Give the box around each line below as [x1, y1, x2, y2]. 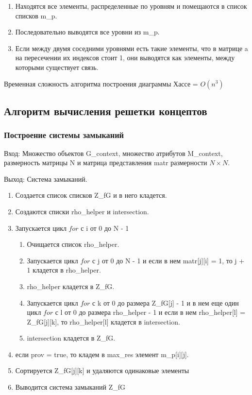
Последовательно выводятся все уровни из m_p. [15, 27, 160, 37]
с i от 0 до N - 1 [81, 223, 129, 233]
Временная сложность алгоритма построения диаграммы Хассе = [4, 78, 198, 88]
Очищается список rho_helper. [27, 239, 119, 249]
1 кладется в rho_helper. [27, 265, 101, 275]
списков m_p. [15, 10, 57, 20]
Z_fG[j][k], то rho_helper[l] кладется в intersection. [27, 316, 180, 326]
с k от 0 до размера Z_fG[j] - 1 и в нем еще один [92, 297, 239, 308]
